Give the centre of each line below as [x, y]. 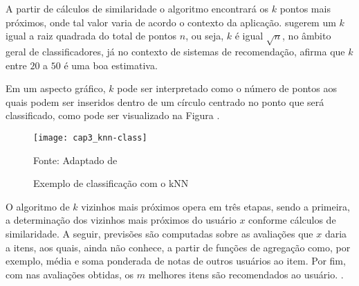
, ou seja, [205, 36]
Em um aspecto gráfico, [56, 88]
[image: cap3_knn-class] [90, 137]
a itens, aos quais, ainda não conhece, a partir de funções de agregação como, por [178, 247]
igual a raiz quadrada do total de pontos [91, 36]
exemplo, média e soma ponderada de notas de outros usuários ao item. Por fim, [176, 261]
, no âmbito [307, 36]
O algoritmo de [38, 206]
